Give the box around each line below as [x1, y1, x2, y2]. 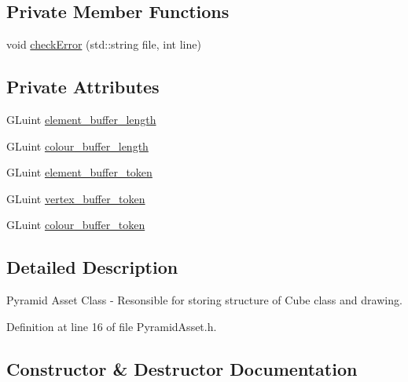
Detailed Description [6, 255, 178, 279]
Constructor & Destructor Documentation [6, 356, 358, 380]
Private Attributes [6, 75, 160, 99]
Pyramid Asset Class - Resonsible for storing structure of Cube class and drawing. [6, 292, 402, 308]
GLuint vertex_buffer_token [6, 190, 145, 206]
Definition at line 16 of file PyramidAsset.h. [6, 318, 217, 334]
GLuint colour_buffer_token [6, 216, 145, 233]
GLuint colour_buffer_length [6, 137, 149, 154]
